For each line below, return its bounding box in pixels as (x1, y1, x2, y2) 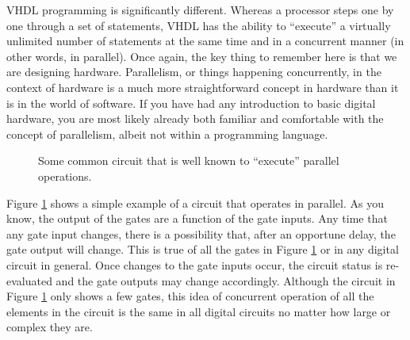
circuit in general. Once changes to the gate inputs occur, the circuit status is (6, 256, 383, 273)
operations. (38, 167, 92, 184)
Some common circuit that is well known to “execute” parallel (38, 152, 339, 169)
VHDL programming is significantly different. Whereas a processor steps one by (6, 2, 394, 17)
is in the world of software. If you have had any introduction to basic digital (6, 94, 376, 111)
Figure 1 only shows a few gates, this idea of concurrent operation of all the (6, 288, 374, 304)
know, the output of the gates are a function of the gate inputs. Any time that (6, 210, 388, 227)
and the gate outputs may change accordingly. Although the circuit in (56, 272, 396, 288)
